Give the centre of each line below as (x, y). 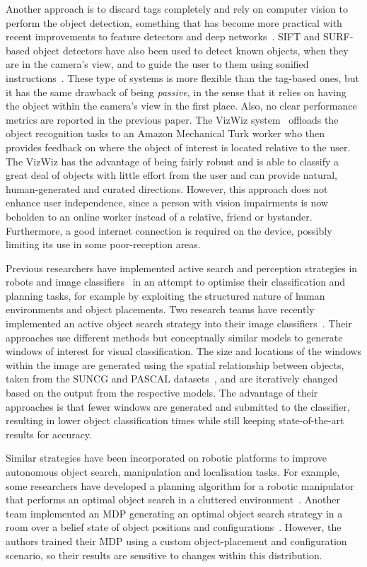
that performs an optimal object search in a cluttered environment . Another (173, 499)
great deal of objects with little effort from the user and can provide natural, (172, 175)
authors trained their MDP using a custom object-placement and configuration (176, 540)
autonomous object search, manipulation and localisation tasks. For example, (173, 472)
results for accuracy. (49, 434)
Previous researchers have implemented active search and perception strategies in (182, 268)
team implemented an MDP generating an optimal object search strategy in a (174, 513)
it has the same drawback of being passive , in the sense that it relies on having (176, 92)
